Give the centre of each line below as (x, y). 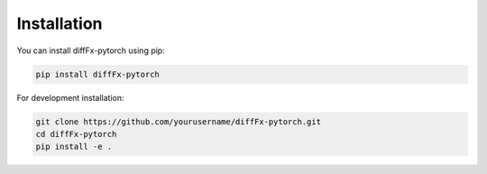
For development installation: (70, 97)
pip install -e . (74, 147)
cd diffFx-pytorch (76, 134)
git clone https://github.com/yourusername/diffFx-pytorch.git (179, 121)
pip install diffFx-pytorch (97, 74)
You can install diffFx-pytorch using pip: (91, 50)
